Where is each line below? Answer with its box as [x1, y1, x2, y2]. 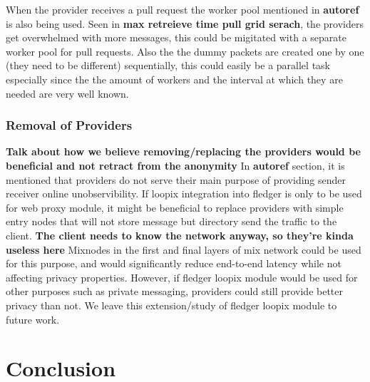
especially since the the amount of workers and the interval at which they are [6, 71, 343, 86]
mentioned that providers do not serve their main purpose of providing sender [6, 172, 346, 187]
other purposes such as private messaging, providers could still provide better [6, 284, 344, 299]
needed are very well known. [6, 86, 129, 100]
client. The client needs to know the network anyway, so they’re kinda [6, 227, 354, 242]
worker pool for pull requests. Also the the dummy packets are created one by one [6, 43, 364, 58]
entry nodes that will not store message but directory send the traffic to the [6, 214, 337, 229]
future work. [6, 311, 60, 326]
